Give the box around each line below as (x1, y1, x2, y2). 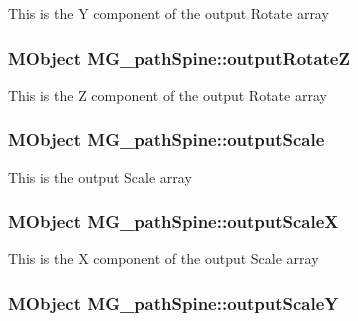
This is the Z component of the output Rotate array (8, 84, 327, 105)
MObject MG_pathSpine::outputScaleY (8, 290, 339, 315)
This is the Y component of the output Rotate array (8, 3, 329, 23)
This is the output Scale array (8, 166, 192, 187)
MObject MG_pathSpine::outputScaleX (8, 209, 339, 234)
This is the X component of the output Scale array (8, 248, 319, 269)
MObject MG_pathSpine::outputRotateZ (8, 45, 350, 70)
